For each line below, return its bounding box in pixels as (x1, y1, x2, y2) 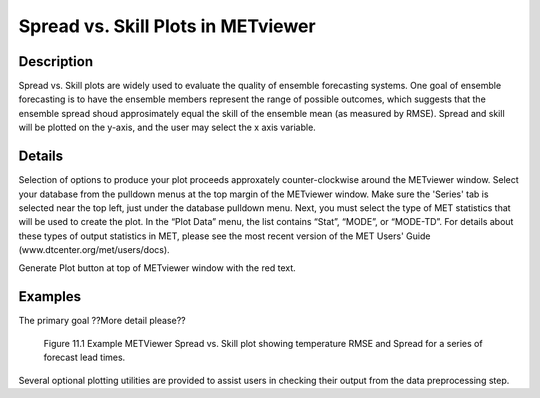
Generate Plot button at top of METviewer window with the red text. (18, 262, 297, 274)
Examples (18, 288, 82, 305)
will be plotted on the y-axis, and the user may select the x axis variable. (18, 121, 317, 134)
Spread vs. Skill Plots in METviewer (18, 15, 316, 37)
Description (18, 53, 94, 70)
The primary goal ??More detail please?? (18, 315, 186, 327)
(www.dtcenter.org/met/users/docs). (18, 244, 170, 256)
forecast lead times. (43, 351, 126, 364)
